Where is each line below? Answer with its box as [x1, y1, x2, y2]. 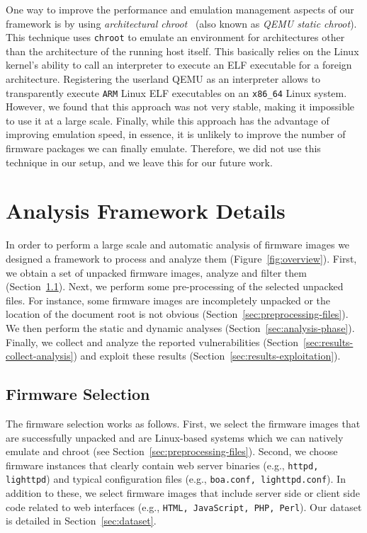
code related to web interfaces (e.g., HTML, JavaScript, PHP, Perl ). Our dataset [6, 499, 362, 514]
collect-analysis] [6, 348, 74, 363]
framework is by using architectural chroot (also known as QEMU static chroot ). [6, 16, 357, 30]
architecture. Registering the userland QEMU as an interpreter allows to [6, 71, 320, 86]
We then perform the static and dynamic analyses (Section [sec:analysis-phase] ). [6, 320, 355, 335]
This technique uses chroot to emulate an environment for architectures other [6, 30, 345, 45]
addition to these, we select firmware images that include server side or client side [6, 486, 360, 500]
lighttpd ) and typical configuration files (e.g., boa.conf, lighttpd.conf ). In [6, 471, 346, 486]
